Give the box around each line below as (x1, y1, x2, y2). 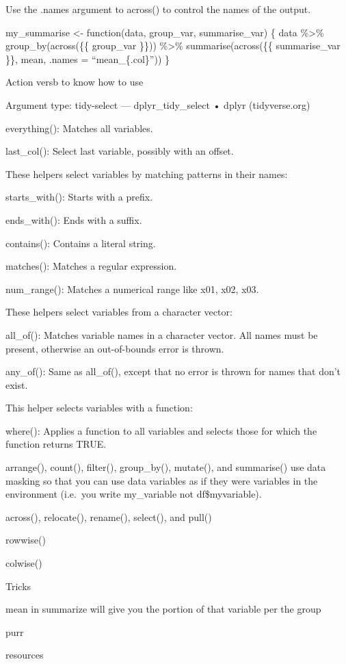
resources (5, 648, 44, 662)
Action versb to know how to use (5, 75, 144, 89)
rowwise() (5, 533, 46, 547)
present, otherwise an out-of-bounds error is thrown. (5, 341, 224, 355)
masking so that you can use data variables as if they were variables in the (5, 473, 318, 487)
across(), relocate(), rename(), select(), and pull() (5, 509, 212, 524)
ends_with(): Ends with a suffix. (5, 212, 142, 227)
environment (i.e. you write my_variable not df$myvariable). (5, 487, 262, 501)
